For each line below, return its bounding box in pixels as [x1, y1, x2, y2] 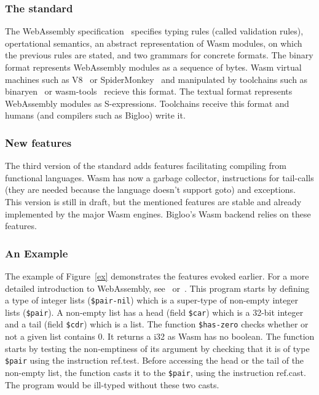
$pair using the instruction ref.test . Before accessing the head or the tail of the [5, 354, 304, 367]
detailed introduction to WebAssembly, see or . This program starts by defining [5, 281, 310, 294]
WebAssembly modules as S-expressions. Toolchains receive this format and [5, 96, 289, 109]
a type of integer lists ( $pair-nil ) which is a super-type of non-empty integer [5, 294, 299, 307]
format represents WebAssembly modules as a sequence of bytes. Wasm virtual [5, 61, 302, 73]
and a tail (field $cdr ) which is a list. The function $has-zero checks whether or [5, 318, 309, 330]
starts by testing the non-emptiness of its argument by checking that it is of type [5, 342, 310, 354]
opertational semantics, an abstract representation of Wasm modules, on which [5, 36, 302, 49]
